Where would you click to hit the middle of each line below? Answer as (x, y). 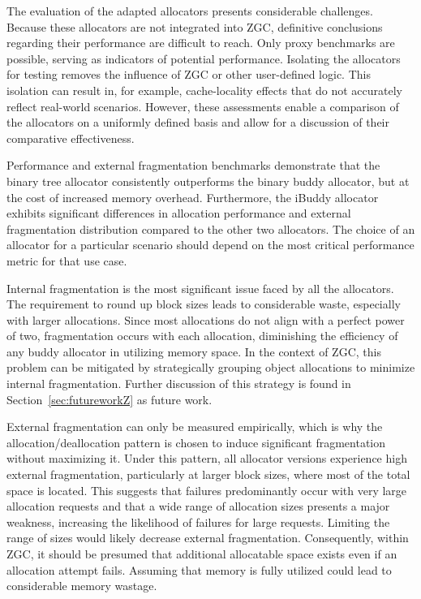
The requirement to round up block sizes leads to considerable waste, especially (204, 304)
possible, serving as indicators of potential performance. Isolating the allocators (204, 58)
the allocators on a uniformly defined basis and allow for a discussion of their (198, 122)
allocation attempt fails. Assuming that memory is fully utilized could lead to (199, 569)
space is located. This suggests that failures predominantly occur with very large (207, 490)
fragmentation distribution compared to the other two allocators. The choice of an (211, 228)
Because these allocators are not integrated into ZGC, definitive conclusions (195, 26)
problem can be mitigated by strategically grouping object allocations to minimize (211, 367)
